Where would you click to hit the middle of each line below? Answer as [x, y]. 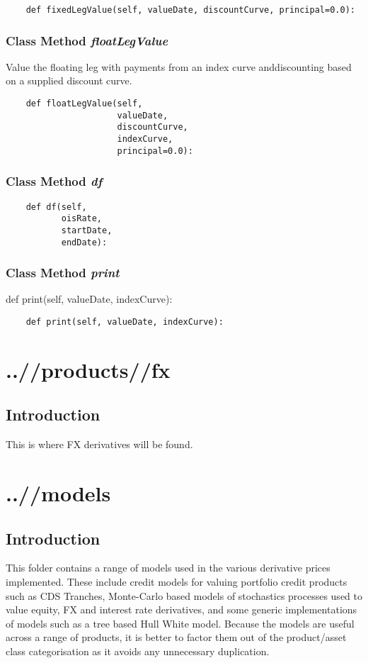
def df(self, [56, 207]
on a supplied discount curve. [69, 80]
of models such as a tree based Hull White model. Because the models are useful [180, 623]
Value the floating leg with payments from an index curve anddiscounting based [179, 66]
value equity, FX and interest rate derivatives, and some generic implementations [182, 609]
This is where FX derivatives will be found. [99, 444]
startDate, [87, 230]
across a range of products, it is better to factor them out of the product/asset [176, 637]
